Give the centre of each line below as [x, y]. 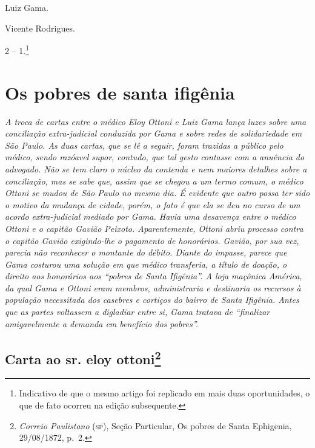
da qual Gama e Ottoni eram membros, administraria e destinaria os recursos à [153, 287]
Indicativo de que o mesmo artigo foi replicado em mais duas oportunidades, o [164, 393]
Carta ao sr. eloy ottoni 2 [83, 357]
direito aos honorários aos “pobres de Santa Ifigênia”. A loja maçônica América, [154, 276]
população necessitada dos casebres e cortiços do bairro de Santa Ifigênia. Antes [152, 300]
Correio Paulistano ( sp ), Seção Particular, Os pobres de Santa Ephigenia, [155, 425]
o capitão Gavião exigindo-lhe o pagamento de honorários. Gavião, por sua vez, [152, 240]
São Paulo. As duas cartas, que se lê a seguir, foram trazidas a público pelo [144, 145]
